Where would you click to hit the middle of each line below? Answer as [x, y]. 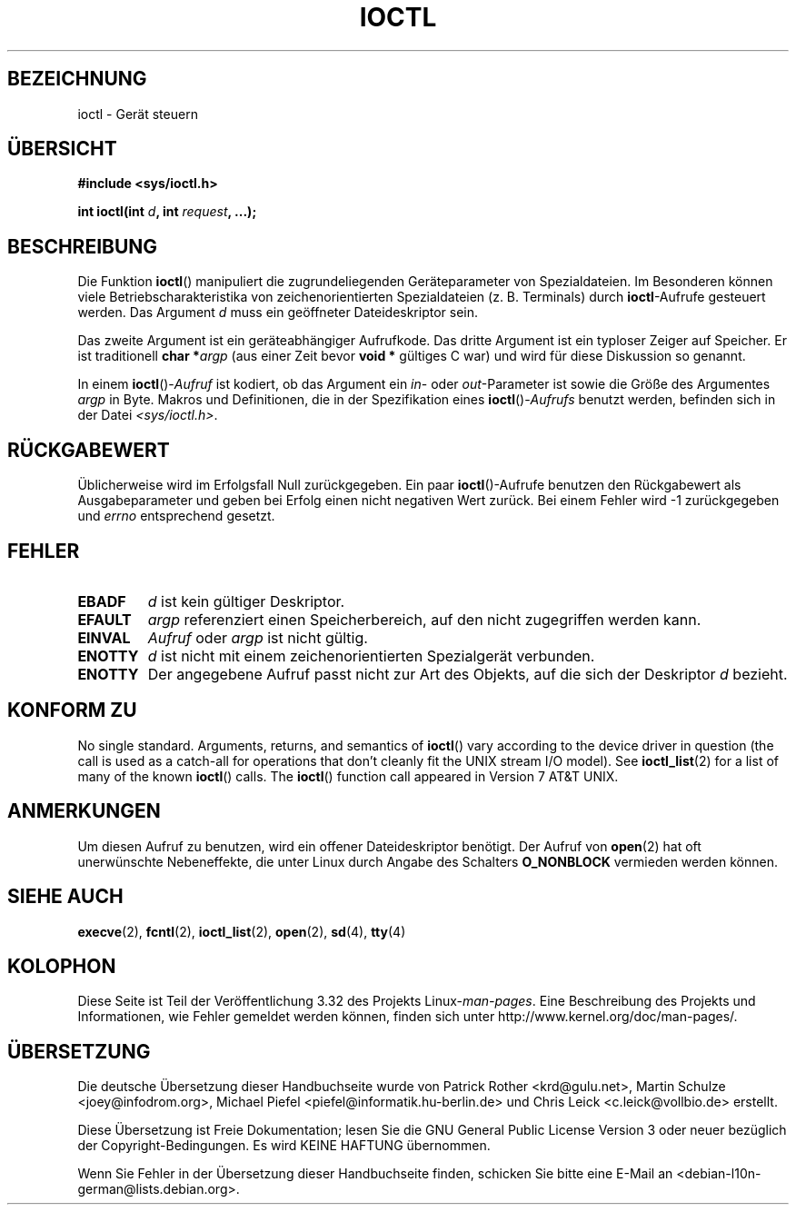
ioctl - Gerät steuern [138, 114]
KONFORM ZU [72, 710]
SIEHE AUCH [65, 897]
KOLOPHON [62, 966]
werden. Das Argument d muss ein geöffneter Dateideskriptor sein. [278, 313]
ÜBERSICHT [62, 149]
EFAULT [104, 619]
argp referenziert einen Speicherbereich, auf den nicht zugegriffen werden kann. [424, 619]
